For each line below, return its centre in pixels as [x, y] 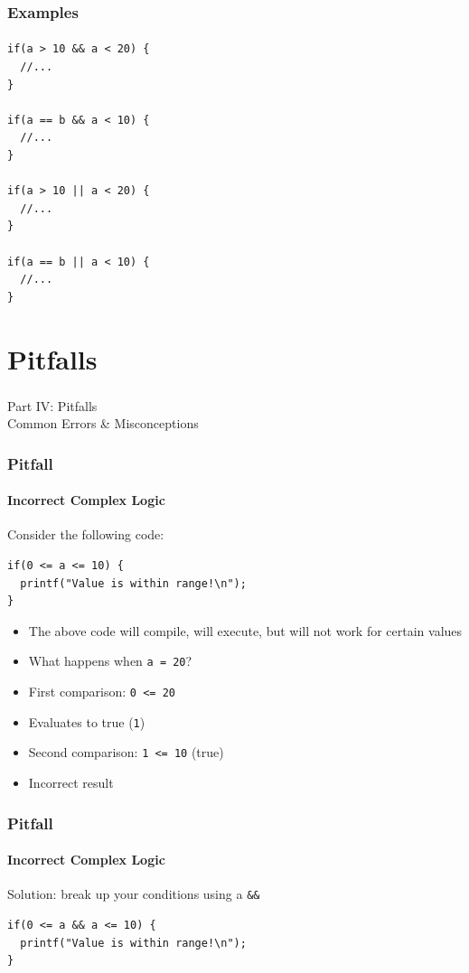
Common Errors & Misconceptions [103, 423]
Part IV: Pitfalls [52, 405]
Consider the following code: [86, 534]
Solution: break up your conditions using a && [134, 894]
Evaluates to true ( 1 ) [87, 721]
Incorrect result [71, 783]
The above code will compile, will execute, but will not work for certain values [245, 630]
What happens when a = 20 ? [110, 661]
